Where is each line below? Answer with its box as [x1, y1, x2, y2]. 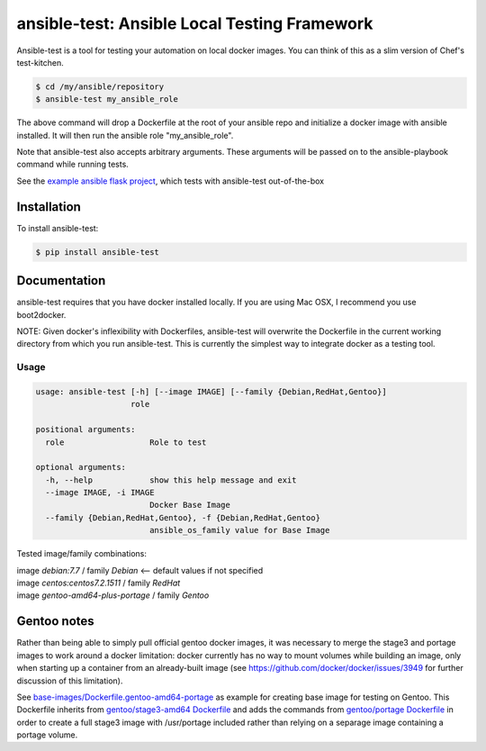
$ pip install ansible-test [35, 247, 159, 257]
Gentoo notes [16, 613, 94, 629]
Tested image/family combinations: [16, 548, 148, 559]
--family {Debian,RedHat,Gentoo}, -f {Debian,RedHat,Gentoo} [45, 512, 321, 522]
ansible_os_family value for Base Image [148, 525, 330, 536]
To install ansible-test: [16, 222, 99, 233]
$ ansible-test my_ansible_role [35, 95, 179, 104]
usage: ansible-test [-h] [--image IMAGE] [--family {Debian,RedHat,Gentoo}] [35, 386, 387, 396]
